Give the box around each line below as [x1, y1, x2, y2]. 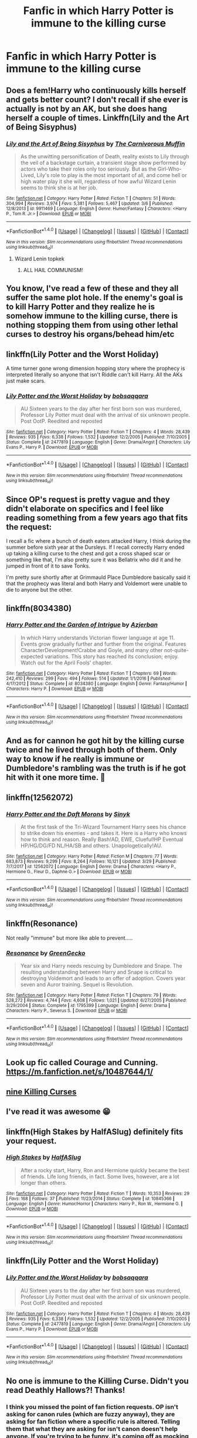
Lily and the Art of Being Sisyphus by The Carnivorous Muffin [6, 140, 185, 148]
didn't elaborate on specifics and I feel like [6, 503, 164, 514]
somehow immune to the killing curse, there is [6, 311, 178, 321]
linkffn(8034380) [6, 603, 72, 613]
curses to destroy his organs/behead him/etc [6, 330, 175, 340]
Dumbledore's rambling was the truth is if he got [6, 764, 186, 774]
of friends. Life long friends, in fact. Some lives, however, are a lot [20, 1173, 180, 1180]
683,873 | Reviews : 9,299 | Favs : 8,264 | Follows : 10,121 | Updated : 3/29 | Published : [6, 858, 177, 864]
